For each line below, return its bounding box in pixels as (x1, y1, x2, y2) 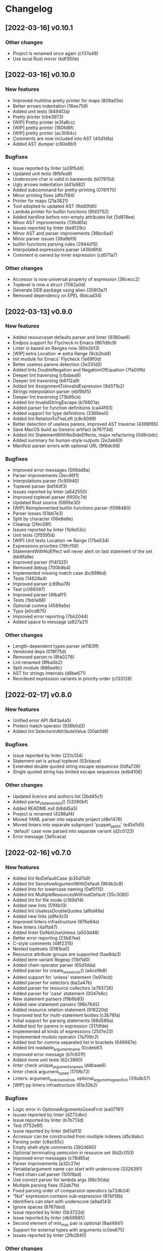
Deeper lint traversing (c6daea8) (12, 372, 81, 378)
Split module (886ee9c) (12, 665, 62, 671)
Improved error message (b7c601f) (12, 1051, 86, 1057)
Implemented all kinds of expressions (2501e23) (12, 1028, 113, 1034)
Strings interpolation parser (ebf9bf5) (12, 388, 91, 395)
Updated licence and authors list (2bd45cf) (12, 793, 103, 799)
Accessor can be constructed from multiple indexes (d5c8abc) (12, 1134, 144, 1140)
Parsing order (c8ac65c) (12, 1139, 64, 1145)
